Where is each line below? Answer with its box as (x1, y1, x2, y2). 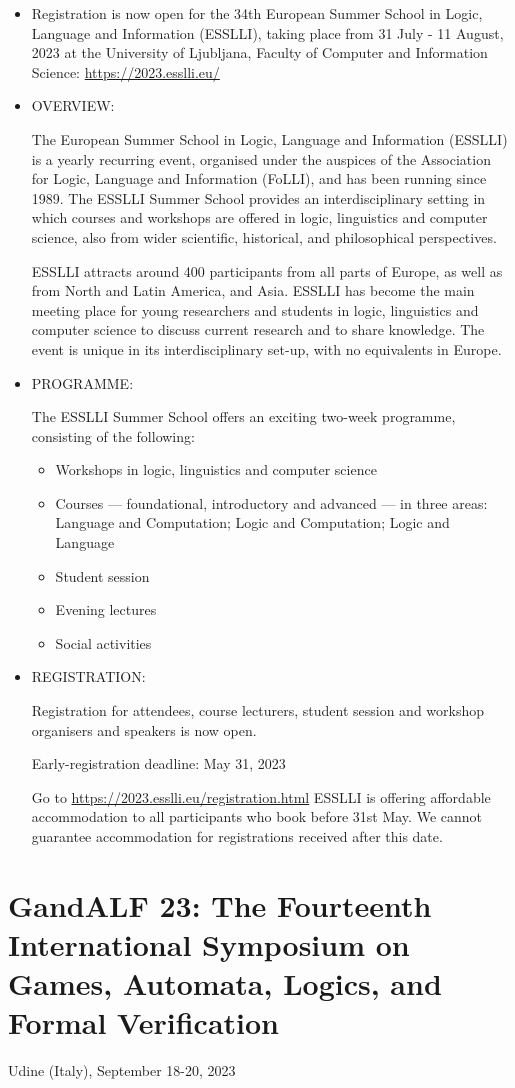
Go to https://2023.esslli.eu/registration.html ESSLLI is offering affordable (31, 786, 491, 807)
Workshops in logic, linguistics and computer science (55, 459, 377, 480)
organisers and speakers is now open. (31, 719, 257, 740)
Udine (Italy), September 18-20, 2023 (8, 1060, 236, 1081)
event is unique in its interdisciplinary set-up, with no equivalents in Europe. (31, 338, 502, 359)
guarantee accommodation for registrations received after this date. (31, 826, 443, 846)
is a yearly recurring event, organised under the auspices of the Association (31, 148, 491, 169)
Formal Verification (8, 1002, 279, 1043)
